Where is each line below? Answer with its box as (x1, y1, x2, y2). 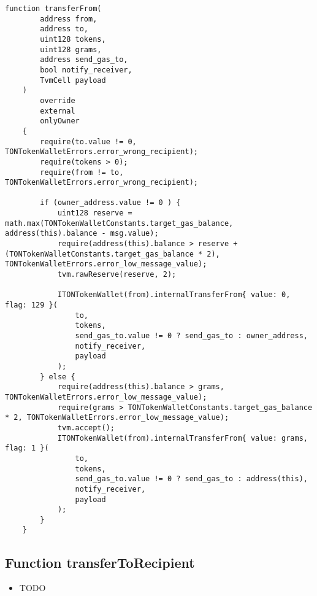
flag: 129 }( (5, 301, 58, 310)
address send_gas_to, (40, 55, 128, 64)
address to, (40, 25, 89, 34)
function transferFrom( (5, 4, 102, 13)
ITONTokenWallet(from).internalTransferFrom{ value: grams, (57, 433, 308, 443)
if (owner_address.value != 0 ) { (40, 198, 181, 207)
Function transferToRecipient (5, 552, 195, 571)
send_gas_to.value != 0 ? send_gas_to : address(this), (75, 474, 308, 484)
